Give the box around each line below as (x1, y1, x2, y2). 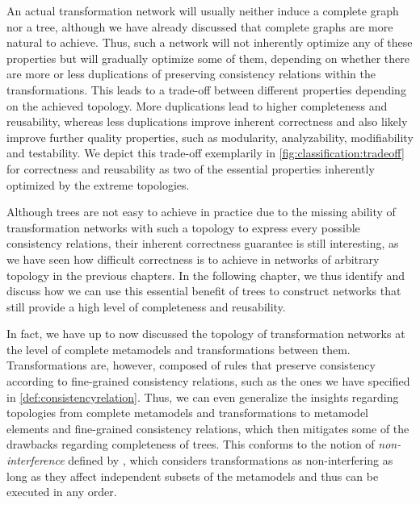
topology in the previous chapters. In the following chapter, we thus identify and (6, 266, 405, 283)
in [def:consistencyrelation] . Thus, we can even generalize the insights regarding (6, 388, 399, 405)
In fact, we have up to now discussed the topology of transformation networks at (6, 325, 405, 342)
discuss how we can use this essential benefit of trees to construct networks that (6, 282, 401, 299)
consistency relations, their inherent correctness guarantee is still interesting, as (6, 235, 399, 252)
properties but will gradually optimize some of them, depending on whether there (6, 49, 409, 66)
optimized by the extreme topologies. (6, 176, 190, 193)
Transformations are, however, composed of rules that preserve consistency (6, 357, 376, 374)
